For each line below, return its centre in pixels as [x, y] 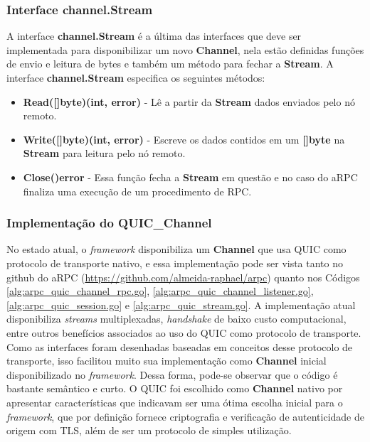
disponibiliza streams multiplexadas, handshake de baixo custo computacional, [176, 319]
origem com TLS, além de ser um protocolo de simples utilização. [149, 430]
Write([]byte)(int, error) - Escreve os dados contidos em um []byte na [184, 139]
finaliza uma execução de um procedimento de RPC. [137, 191]
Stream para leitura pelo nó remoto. [104, 153]
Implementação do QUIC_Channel [109, 223]
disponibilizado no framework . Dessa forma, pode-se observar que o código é [172, 374]
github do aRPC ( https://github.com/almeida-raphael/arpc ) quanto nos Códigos [183, 277]
